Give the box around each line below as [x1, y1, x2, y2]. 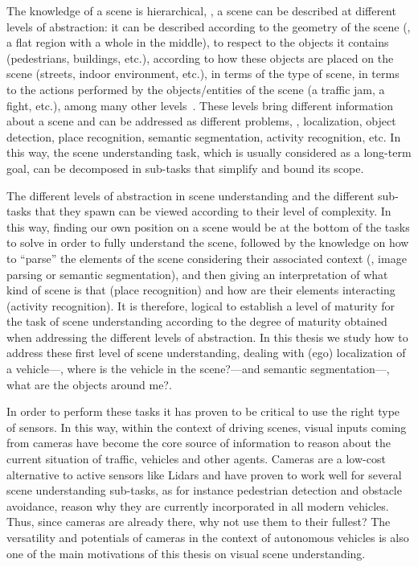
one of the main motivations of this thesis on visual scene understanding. [6, 544, 366, 561]
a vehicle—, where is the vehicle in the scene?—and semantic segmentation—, [6, 360, 390, 377]
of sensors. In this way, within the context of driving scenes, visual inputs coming [6, 418, 407, 435]
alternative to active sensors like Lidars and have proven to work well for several [6, 466, 402, 483]
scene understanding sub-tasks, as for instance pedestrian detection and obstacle [6, 482, 402, 499]
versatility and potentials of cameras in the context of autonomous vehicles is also [6, 529, 409, 545]
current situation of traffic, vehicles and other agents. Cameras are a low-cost [6, 450, 386, 467]
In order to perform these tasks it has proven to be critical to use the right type [6, 403, 400, 420]
